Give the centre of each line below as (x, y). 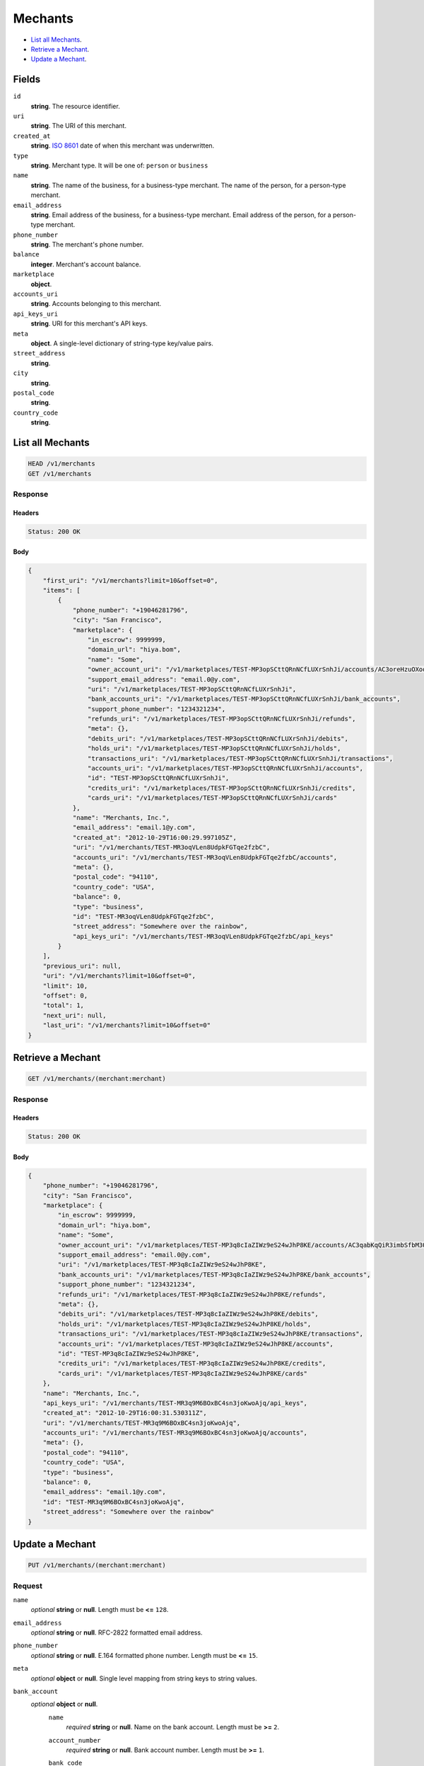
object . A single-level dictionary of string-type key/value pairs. (122, 343)
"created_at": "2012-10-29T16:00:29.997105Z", (154, 837)
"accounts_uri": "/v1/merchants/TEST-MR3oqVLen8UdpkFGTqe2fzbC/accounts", (205, 857)
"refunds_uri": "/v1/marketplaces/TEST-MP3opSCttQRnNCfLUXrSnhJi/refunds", (222, 719)
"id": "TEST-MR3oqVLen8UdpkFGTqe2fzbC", (143, 916)
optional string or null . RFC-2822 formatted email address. (117, 1632)
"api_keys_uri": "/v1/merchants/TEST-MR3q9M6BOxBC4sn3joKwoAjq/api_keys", (175, 1403)
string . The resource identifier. (75, 106)
